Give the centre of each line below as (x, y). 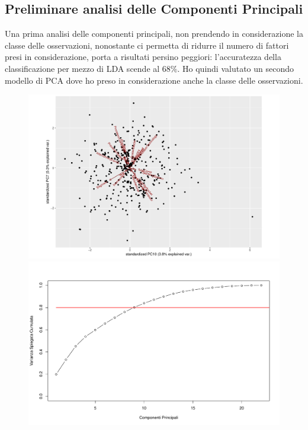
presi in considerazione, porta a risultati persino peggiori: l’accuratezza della (143, 57)
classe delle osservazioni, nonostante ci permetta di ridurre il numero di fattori (147, 45)
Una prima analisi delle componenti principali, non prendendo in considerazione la (154, 34)
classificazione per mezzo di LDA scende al (82, 68)
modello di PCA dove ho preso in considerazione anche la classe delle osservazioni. (154, 80)
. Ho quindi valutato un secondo (235, 68)
